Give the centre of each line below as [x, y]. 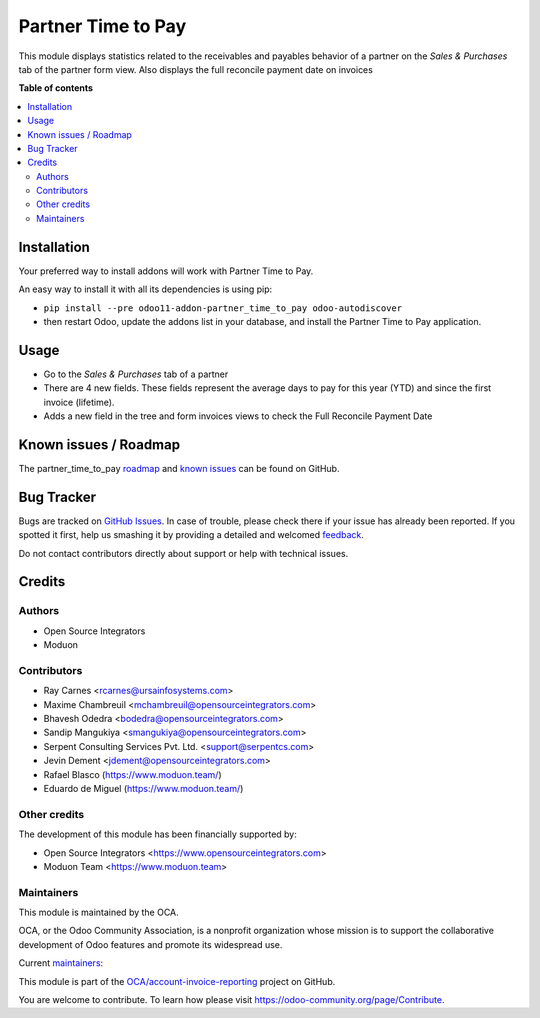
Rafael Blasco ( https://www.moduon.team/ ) [132, 774]
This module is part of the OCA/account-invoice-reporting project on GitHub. [177, 981]
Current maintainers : [61, 963]
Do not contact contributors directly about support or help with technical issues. [183, 553]
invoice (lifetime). [79, 402]
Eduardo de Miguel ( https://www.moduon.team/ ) [143, 789]
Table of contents [56, 88]
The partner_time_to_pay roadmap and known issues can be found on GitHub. [179, 468]
